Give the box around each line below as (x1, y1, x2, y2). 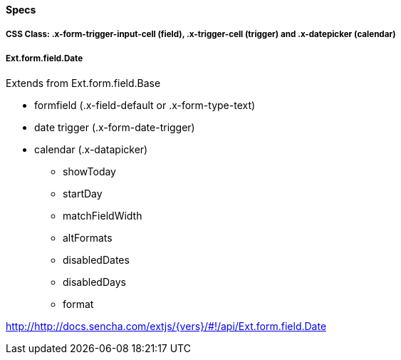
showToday (63, 165, 116, 178)
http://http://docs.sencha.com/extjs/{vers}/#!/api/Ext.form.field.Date (6, 320, 327, 333)
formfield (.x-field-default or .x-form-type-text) (34, 99, 256, 112)
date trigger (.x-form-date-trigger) (34, 121, 195, 134)
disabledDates (63, 254, 130, 267)
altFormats (63, 232, 113, 245)
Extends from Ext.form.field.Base (6, 77, 161, 90)
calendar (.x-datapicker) (34, 143, 148, 156)
